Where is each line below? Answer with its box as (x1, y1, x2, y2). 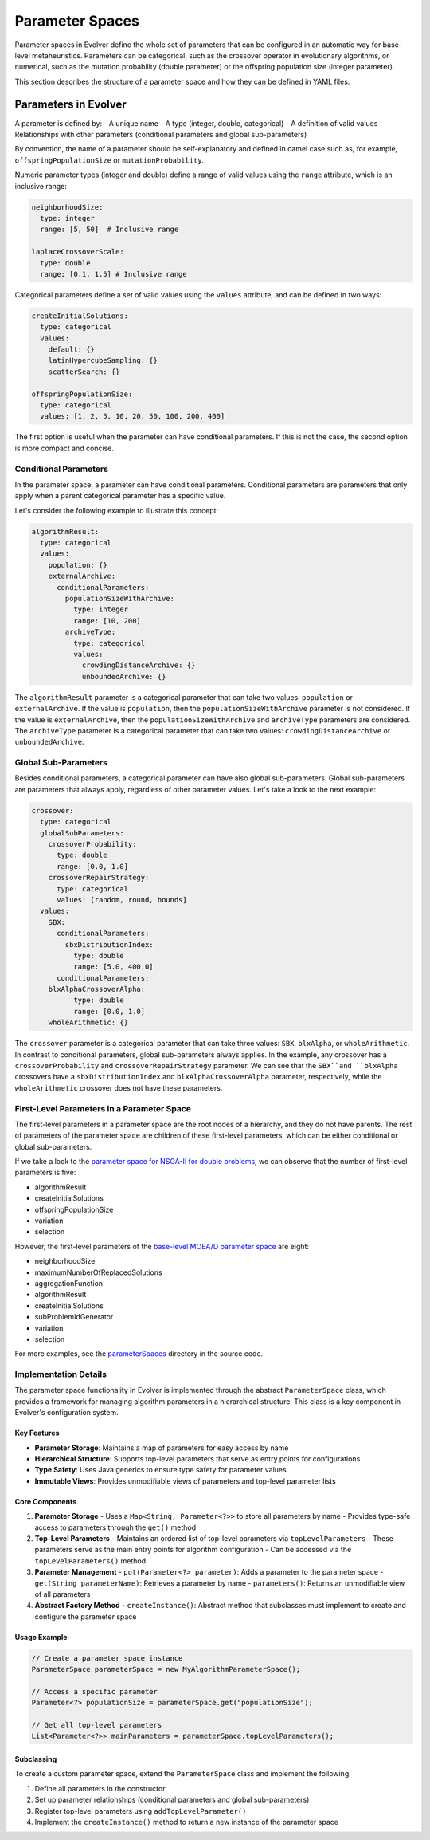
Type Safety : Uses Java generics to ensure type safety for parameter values (34, 1465, 287, 1475)
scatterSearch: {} (48, 367, 120, 376)
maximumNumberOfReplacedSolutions (34, 1268, 162, 1277)
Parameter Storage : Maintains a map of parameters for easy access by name (34, 1443, 289, 1453)
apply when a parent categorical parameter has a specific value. (14, 491, 226, 501)
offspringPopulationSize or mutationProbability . (14, 155, 205, 165)
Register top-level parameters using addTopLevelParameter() (34, 1806, 247, 1815)
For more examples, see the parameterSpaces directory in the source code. (14, 1349, 264, 1358)
